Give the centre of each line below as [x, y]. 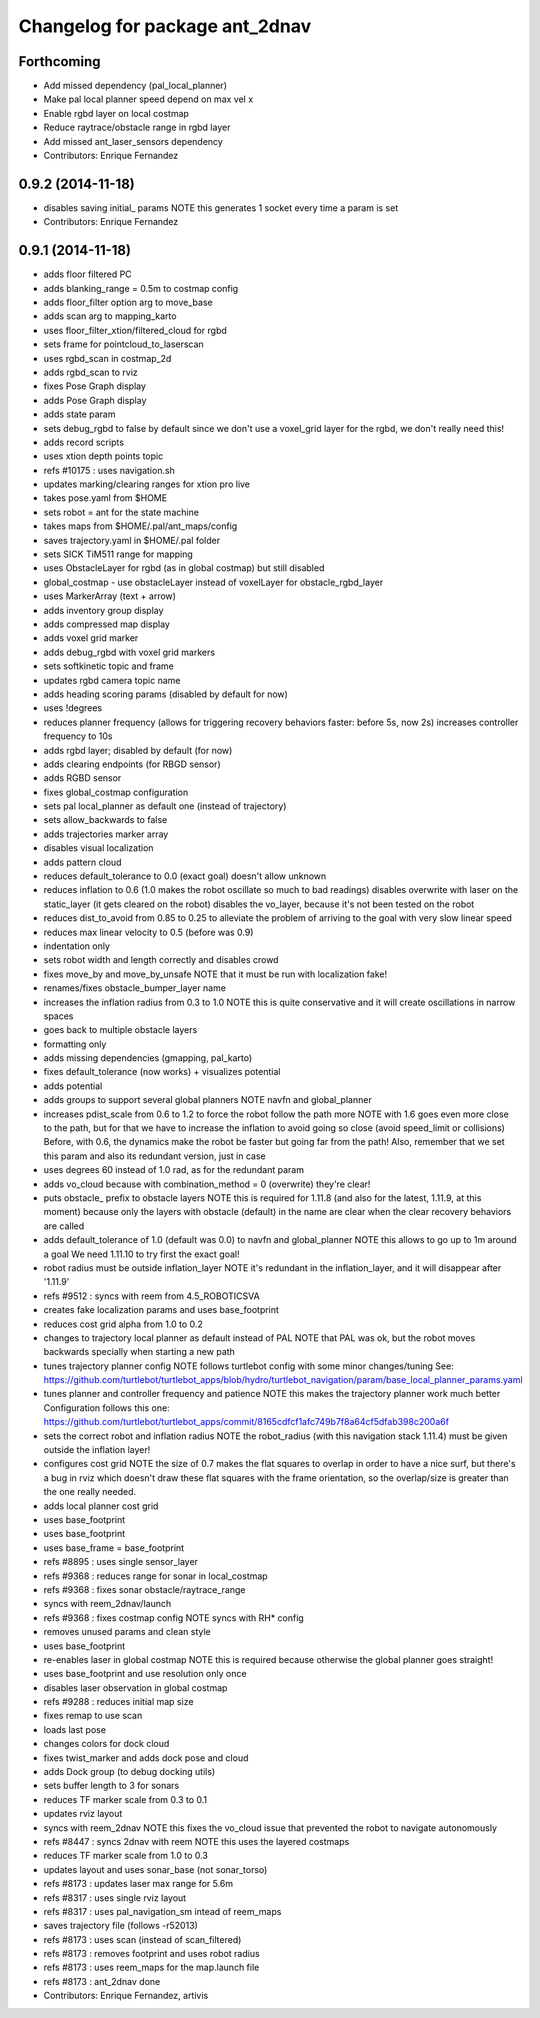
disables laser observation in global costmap [135, 1687]
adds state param [79, 414]
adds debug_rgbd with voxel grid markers [129, 652]
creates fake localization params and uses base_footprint [161, 1310]
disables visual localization [98, 848]
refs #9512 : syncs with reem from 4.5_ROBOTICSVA [151, 1296]
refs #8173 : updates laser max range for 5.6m [138, 1884]
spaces [58, 1016]
